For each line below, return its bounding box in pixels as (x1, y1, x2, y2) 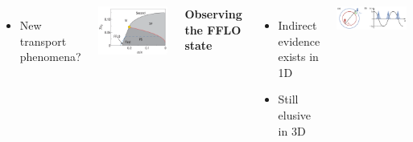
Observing (184, 6, 242, 22)
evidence (278, 32, 320, 49)
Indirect (278, 17, 317, 33)
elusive (278, 106, 312, 123)
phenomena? (19, 48, 81, 65)
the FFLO (184, 21, 242, 38)
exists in (278, 48, 319, 65)
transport (19, 32, 67, 49)
